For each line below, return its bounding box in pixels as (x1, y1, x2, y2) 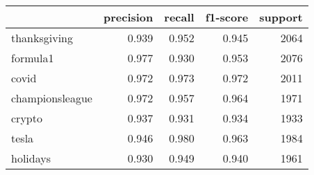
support (259, 9, 303, 25)
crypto (11, 110, 42, 126)
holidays (11, 150, 51, 166)
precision (103, 9, 154, 25)
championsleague (11, 90, 92, 106)
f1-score (205, 9, 249, 25)
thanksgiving (11, 30, 74, 46)
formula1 (11, 50, 54, 66)
